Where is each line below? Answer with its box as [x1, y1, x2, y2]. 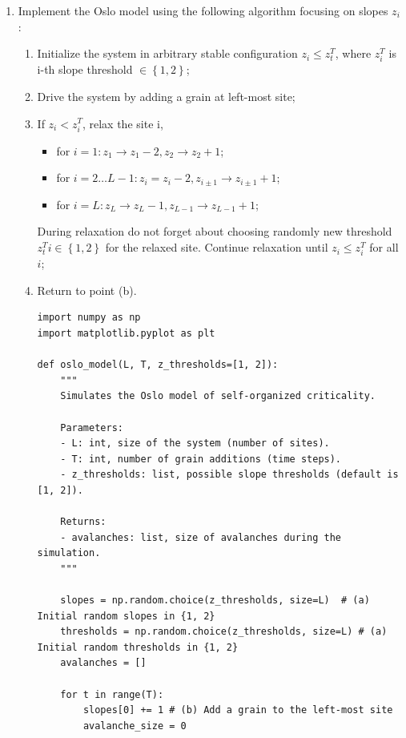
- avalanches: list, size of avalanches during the [60, 531, 342, 543]
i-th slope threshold [37, 61, 133, 78]
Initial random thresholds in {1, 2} [37, 641, 239, 653]
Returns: [60, 516, 107, 528]
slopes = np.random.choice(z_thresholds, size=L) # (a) [60, 595, 370, 607]
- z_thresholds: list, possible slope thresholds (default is [60, 469, 399, 481]
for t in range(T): [60, 688, 164, 700]
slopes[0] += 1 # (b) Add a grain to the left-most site [82, 704, 393, 716]
